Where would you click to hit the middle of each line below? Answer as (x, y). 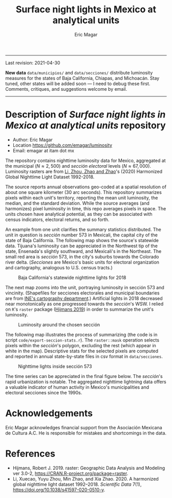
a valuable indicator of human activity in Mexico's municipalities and (77, 387)
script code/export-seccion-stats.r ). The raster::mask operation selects (82, 340)
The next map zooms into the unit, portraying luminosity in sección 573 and (85, 287)
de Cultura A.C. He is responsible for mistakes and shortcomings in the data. (86, 433)
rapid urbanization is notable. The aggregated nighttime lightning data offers (86, 382)
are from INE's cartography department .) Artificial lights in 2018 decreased (84, 298)
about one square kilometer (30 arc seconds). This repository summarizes (84, 192)
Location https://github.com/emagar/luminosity (62, 145)
